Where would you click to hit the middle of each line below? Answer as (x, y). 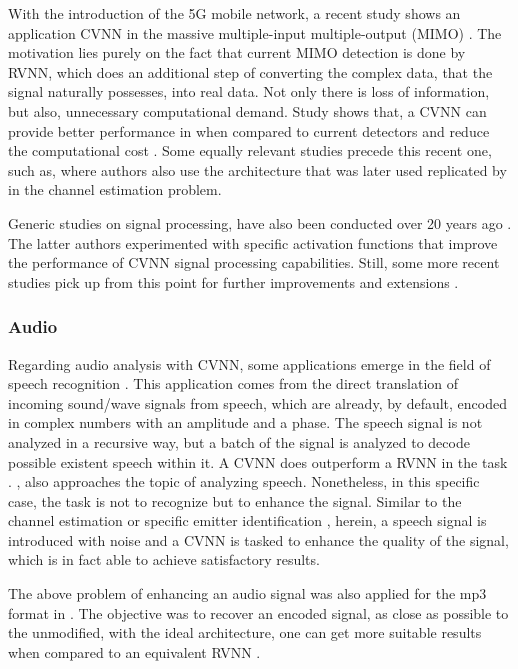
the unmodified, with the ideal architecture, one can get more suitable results (245, 632)
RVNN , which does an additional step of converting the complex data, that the (250, 71)
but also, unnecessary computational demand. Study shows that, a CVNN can (247, 110)
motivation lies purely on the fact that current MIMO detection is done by (237, 52)
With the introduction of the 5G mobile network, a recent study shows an (234, 13)
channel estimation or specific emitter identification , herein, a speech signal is (247, 520)
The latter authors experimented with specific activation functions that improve (253, 242)
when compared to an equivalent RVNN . (134, 651)
